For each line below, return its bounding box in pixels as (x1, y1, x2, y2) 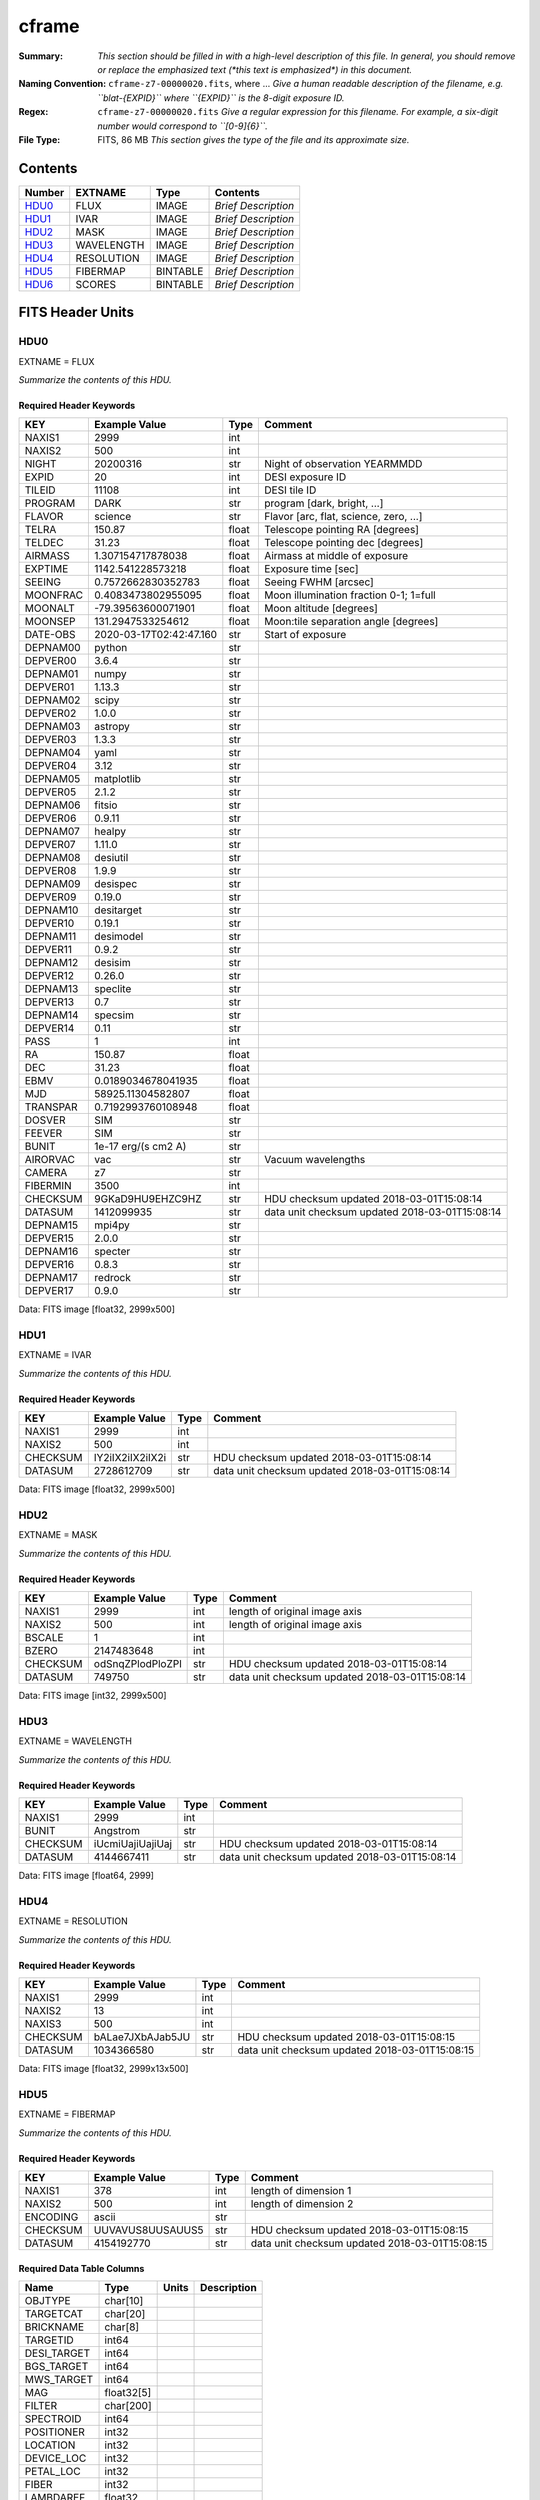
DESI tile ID (264, 483, 317, 497)
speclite (94, 982, 132, 996)
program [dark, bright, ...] (264, 496, 384, 510)
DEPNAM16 (24, 1245, 79, 1259)
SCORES (75, 277, 117, 291)
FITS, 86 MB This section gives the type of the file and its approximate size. (97, 133, 410, 145)
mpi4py (94, 1218, 130, 1232)
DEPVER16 (24, 1258, 75, 1272)
